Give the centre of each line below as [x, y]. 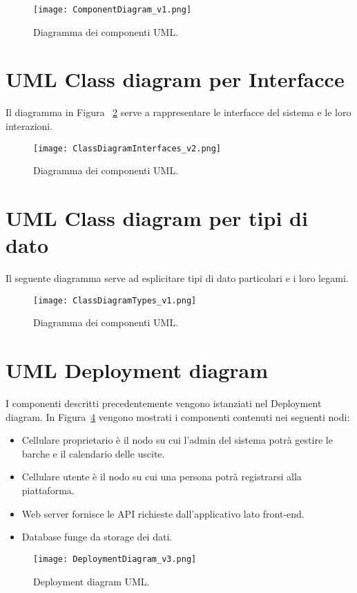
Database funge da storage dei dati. [97, 537]
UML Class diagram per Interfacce [175, 79]
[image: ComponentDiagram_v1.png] [113, 10]
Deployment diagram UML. [91, 581]
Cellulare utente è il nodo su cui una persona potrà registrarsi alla [162, 477]
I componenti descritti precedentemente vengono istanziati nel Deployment [164, 403]
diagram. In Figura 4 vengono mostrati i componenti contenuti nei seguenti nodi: [178, 416]
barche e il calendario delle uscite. [93, 453]
